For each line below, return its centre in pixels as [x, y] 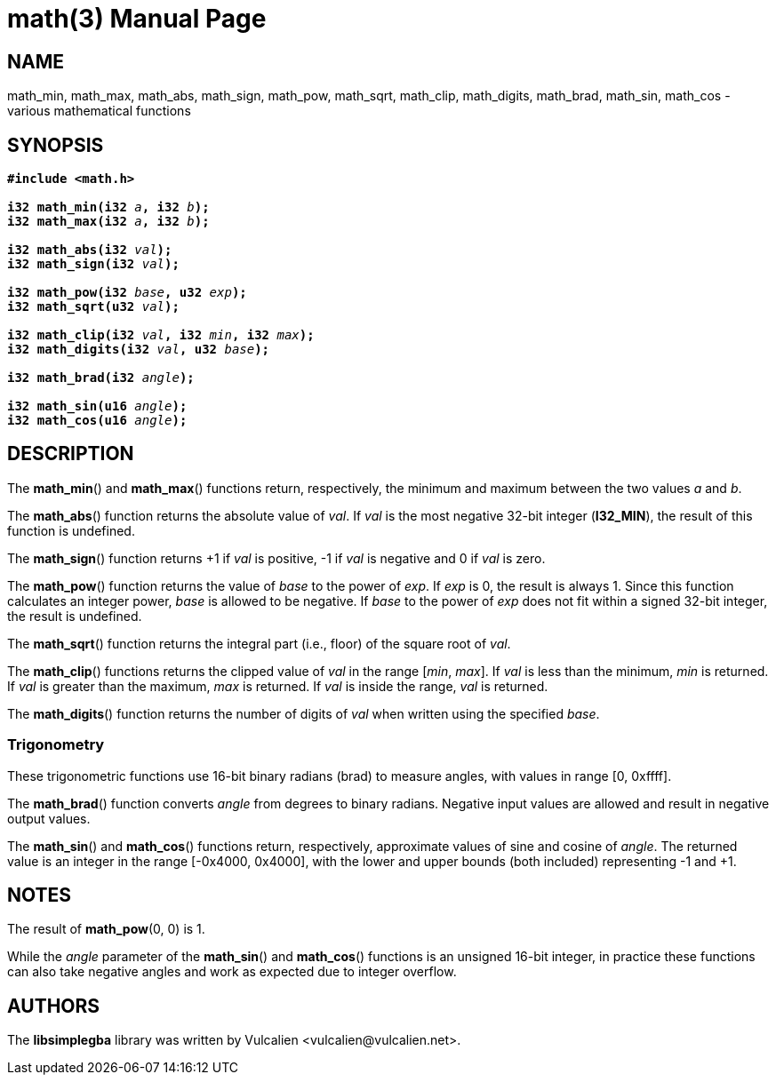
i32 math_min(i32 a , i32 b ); [108, 207]
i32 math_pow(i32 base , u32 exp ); [127, 293]
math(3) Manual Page [137, 19]
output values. [49, 818]
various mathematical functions [99, 111]
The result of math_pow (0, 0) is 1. [106, 929]
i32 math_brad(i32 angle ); [101, 378]
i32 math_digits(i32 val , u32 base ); [139, 350]
